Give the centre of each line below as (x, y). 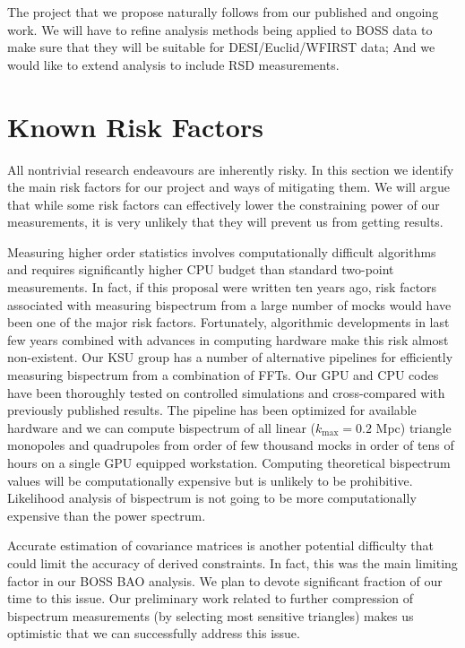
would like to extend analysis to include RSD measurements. (173, 64)
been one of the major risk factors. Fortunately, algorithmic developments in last (228, 322)
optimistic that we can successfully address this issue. (154, 633)
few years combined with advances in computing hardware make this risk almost (228, 339)
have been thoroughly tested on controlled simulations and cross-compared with (226, 392)
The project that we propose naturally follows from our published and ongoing (223, 12)
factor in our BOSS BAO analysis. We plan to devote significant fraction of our (225, 580)
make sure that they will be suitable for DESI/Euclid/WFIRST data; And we (221, 47)
